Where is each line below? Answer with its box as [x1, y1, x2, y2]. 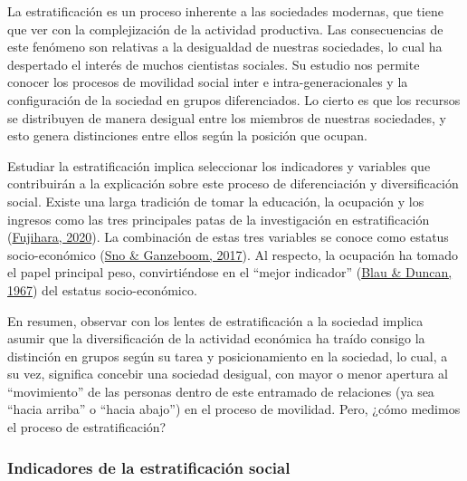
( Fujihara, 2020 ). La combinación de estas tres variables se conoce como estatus [7, 227, 449, 246]
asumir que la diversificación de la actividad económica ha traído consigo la [7, 329, 425, 348]
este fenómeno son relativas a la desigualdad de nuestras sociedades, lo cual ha [7, 37, 443, 56]
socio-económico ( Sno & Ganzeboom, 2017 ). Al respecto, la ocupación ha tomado [7, 245, 459, 264]
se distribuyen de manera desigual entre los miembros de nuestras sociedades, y [7, 108, 446, 127]
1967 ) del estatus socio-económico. [7, 280, 197, 299]
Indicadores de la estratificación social [7, 456, 291, 478]
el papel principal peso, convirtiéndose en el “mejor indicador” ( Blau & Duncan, [7, 263, 453, 282]
